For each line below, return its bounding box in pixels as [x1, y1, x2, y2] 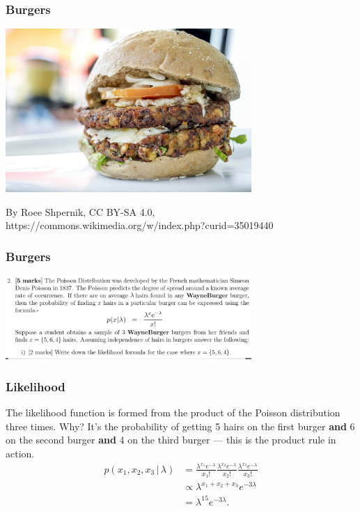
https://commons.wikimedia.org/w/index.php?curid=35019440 [6, 218, 274, 233]
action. [6, 446, 35, 460]
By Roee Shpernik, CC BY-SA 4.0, [6, 204, 155, 219]
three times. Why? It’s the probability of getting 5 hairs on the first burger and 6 [6, 418, 355, 433]
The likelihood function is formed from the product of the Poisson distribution [6, 405, 341, 420]
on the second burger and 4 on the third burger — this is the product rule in [6, 432, 336, 447]
